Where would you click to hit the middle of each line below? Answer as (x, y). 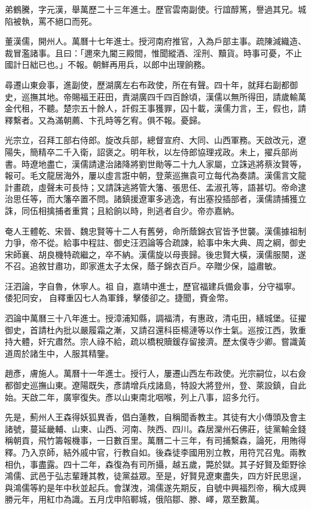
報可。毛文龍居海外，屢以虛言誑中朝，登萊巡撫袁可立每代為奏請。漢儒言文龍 (155, 175)
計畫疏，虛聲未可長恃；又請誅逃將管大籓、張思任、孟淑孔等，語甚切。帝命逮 (155, 187)
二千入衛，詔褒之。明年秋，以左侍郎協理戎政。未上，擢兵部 (172, 151)
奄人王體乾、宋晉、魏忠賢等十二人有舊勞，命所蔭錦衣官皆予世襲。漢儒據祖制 (155, 231)
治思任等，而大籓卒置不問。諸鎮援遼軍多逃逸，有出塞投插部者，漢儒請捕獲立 (155, 199)
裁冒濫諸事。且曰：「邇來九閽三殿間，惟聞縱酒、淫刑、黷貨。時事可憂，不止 (153, 52)
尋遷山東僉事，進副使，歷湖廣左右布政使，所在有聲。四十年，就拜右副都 (147, 84)
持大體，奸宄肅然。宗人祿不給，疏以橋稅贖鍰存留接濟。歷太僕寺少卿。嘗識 (151, 341)
